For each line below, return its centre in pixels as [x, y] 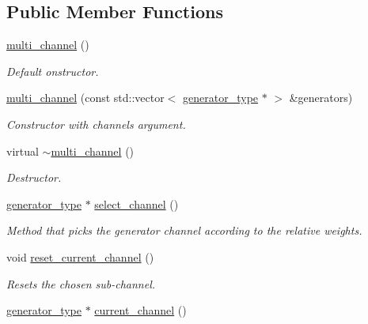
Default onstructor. [53, 71]
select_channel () [137, 203]
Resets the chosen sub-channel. [81, 283]
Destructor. [34, 177]
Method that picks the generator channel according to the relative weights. [184, 230]
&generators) [321, 98]
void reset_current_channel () [80, 256]
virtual [23, 151]
